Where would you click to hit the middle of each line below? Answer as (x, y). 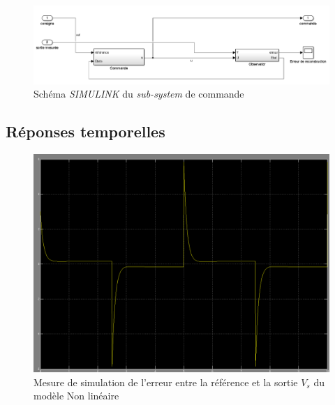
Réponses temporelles (85, 131)
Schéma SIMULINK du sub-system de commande (139, 94)
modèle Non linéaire (76, 396)
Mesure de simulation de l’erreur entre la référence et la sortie (166, 382)
